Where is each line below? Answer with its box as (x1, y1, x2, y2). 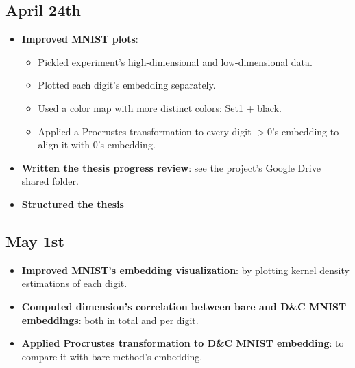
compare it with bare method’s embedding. (21, 349, 203, 363)
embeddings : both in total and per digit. (21, 312, 199, 327)
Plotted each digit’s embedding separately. (38, 78, 216, 92)
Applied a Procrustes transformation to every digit (38, 124, 252, 138)
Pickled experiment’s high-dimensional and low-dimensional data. (38, 54, 313, 69)
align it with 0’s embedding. (38, 137, 156, 152)
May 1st (5, 230, 64, 251)
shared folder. (21, 174, 79, 188)
